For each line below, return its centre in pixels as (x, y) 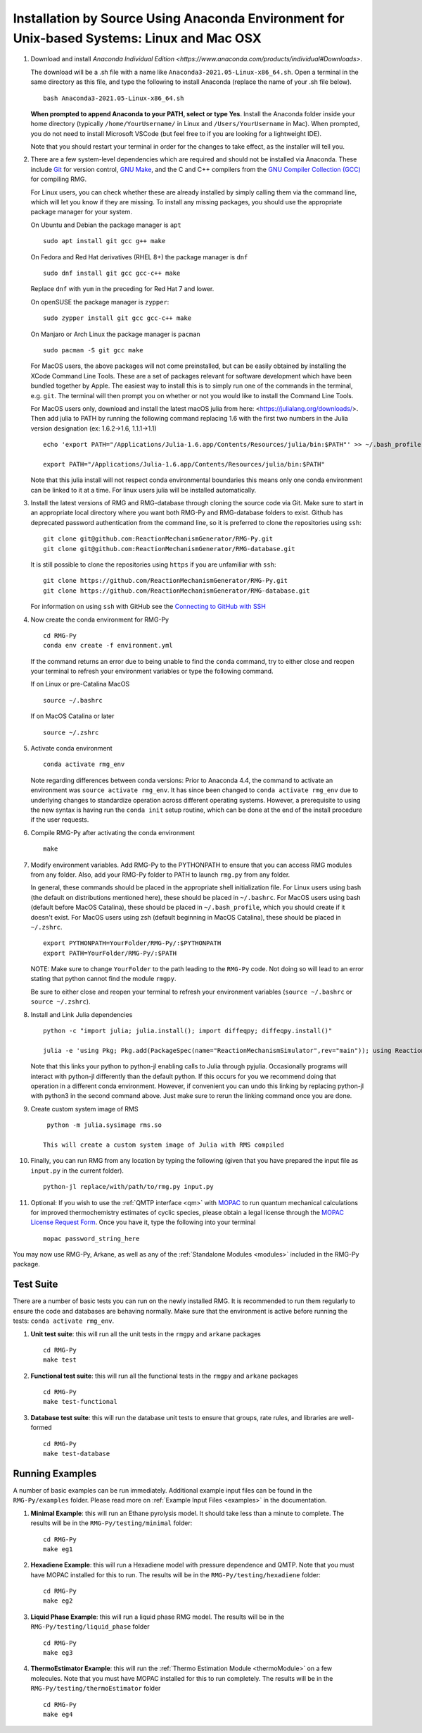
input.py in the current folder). (77, 1171)
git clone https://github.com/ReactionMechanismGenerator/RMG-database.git (177, 591)
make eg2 (58, 1601)
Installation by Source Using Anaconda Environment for (179, 18)
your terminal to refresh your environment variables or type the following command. (152, 671)
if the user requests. (60, 820)
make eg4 (58, 1714)
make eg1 (58, 1549)
